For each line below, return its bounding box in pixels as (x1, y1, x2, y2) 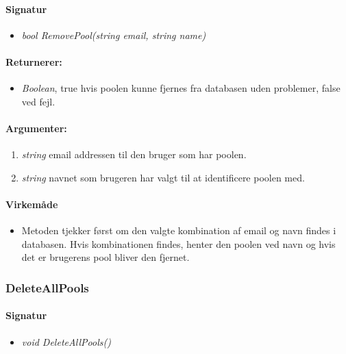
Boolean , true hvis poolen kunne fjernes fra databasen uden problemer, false (21, 81, 341, 95)
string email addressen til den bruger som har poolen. (21, 147, 247, 162)
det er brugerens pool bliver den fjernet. (21, 250, 190, 264)
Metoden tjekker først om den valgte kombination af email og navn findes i (21, 223, 336, 238)
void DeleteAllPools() (21, 334, 111, 349)
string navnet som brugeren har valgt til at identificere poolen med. (21, 170, 305, 184)
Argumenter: (5, 121, 67, 135)
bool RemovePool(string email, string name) (21, 27, 206, 42)
